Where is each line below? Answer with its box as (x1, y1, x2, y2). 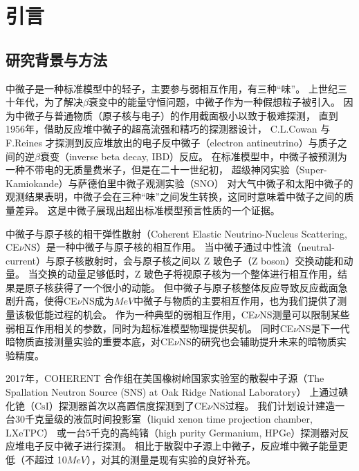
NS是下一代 (298, 320, 350, 335)
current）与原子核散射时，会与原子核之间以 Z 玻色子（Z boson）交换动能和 (6, 253, 344, 267)
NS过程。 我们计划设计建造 (212, 398, 335, 412)
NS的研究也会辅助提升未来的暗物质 (178, 334, 337, 349)
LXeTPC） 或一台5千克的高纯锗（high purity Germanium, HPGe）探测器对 (6, 425, 340, 439)
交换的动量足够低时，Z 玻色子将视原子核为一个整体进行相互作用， (37, 267, 338, 281)
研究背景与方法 (6, 48, 107, 70)
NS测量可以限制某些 (259, 307, 350, 322)
